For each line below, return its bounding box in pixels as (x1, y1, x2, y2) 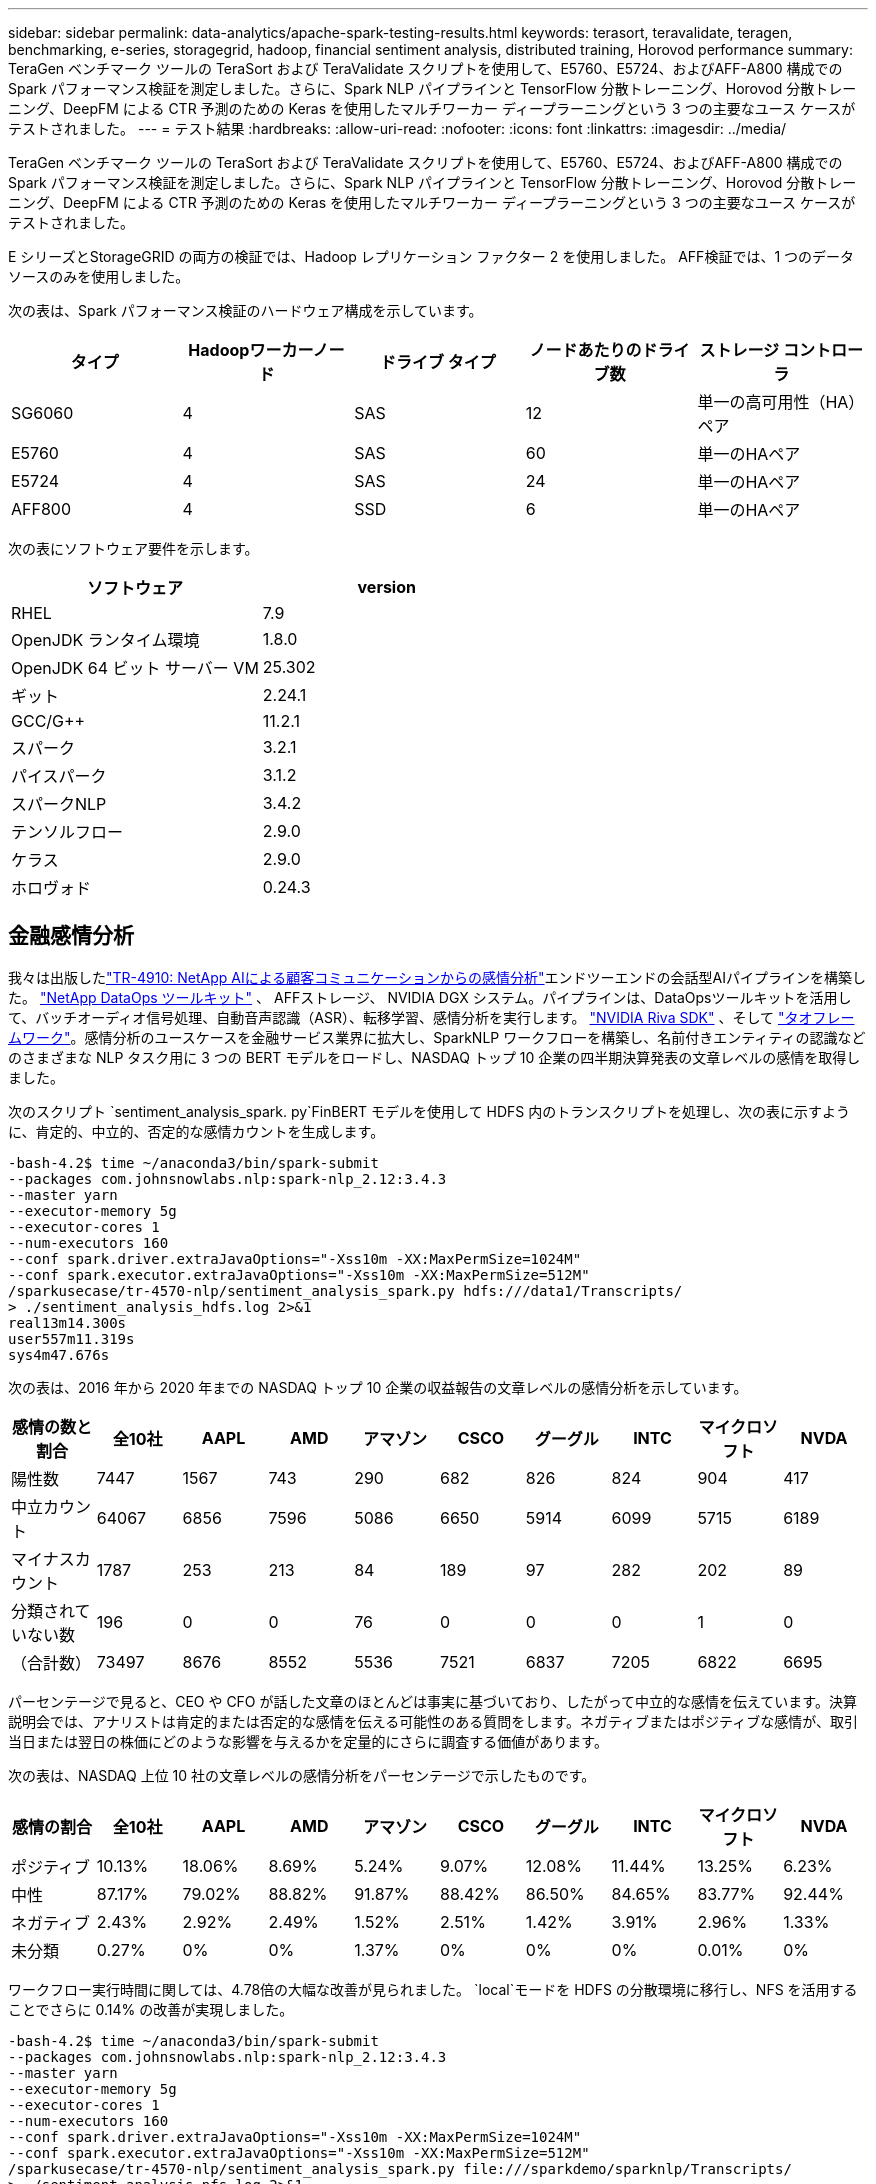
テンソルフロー (11, 822, 124, 842)
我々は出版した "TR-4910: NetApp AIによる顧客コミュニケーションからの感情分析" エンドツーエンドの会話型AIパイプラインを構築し (8, 968, 866, 986)
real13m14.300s (8, 1314, 127, 1331)
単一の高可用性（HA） (697, 392, 865, 412)
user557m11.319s (8, 1330, 135, 1347)
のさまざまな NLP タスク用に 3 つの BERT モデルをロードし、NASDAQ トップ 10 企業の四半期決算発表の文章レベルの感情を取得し (8, 1048, 861, 1066)
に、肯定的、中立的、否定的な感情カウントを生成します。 (8, 1122, 385, 1140)
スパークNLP (11, 794, 107, 814)
